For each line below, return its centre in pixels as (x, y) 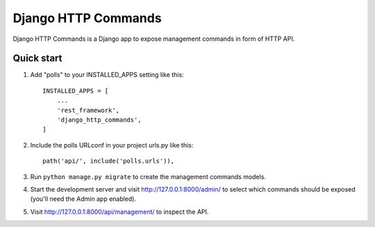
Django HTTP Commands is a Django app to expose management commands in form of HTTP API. (154, 39)
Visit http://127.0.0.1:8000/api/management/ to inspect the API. (119, 212)
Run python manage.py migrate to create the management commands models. (148, 176)
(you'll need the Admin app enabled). (83, 199)
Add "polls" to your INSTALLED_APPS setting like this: (107, 75)
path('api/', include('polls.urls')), (109, 161)
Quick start (37, 58)
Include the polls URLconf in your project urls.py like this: (112, 145)
